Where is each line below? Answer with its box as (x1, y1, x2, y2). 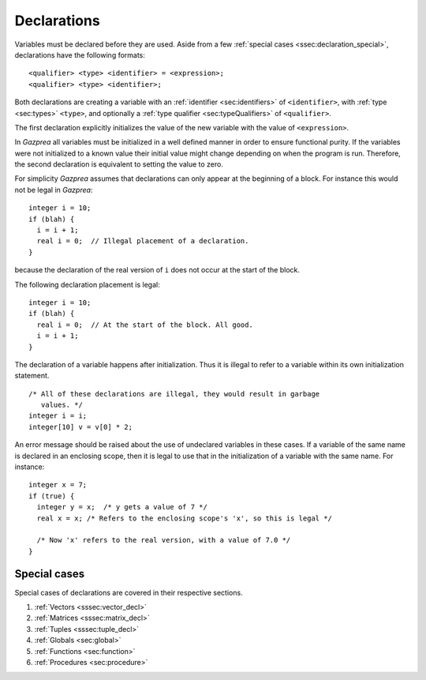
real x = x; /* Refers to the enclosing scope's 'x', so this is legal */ (36, 513, 333, 523)
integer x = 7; (28, 480, 88, 490)
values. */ (40, 400, 83, 410)
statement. (14, 371, 50, 381)
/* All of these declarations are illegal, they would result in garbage (28, 389, 320, 398)
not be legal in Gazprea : (14, 185, 93, 194)
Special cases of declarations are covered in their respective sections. (14, 588, 244, 597)
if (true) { (28, 491, 75, 501)
